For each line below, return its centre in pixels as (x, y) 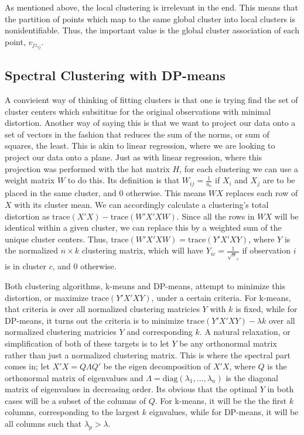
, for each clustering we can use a (239, 168)
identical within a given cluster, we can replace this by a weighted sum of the (143, 227)
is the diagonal (252, 377)
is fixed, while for (267, 309)
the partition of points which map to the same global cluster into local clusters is (150, 18)
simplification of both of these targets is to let (87, 343)
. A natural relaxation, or (245, 332)
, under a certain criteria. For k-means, (221, 297)
